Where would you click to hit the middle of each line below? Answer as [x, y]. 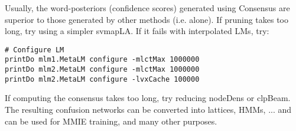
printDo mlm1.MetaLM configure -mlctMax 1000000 [102, 60]
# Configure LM [35, 50]
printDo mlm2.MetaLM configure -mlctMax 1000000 [102, 70]
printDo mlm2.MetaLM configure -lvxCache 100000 [102, 79]
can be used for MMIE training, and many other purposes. [111, 121]
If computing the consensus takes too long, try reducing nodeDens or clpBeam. [148, 98]
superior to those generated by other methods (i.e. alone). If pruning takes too [147, 19]
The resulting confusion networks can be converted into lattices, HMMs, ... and [148, 109]
